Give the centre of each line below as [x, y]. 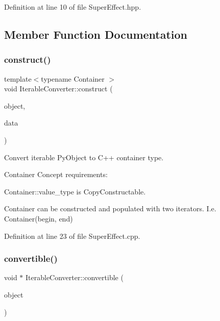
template [18, 78]
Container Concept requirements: [56, 174]
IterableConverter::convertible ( [75, 277]
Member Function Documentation [96, 34]
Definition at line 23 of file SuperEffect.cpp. [72, 236]
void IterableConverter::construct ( [58, 89]
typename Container [73, 78]
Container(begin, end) [39, 218]
